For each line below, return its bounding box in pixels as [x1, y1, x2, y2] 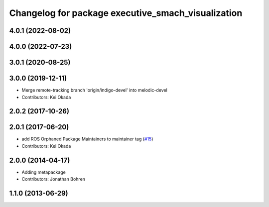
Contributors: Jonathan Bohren [21, 176, 86, 182]
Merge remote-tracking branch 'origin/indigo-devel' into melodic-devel [21, 87, 168, 93]
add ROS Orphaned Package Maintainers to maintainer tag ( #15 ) [21, 136, 153, 142]
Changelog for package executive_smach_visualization [9, 7, 243, 18]
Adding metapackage [21, 169, 66, 175]
